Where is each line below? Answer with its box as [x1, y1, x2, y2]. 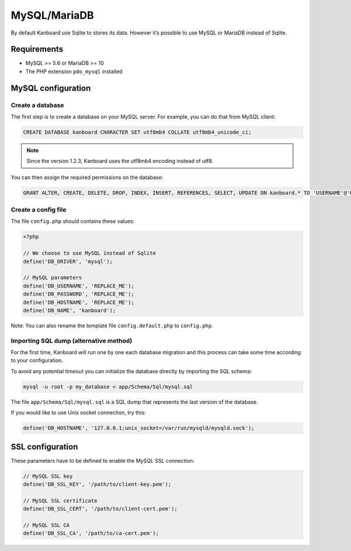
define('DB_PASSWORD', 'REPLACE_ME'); [23, 291, 135, 297]
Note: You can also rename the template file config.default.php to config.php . [11, 322, 214, 329]
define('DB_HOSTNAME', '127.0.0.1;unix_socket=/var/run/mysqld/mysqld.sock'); [23, 425, 254, 432]
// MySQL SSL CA [23, 522, 70, 529]
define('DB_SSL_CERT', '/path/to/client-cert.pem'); [23, 505, 178, 512]
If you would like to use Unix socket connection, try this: [11, 409, 146, 416]
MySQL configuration [11, 83, 91, 93]
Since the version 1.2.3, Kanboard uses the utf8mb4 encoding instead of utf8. [26, 158, 214, 165]
